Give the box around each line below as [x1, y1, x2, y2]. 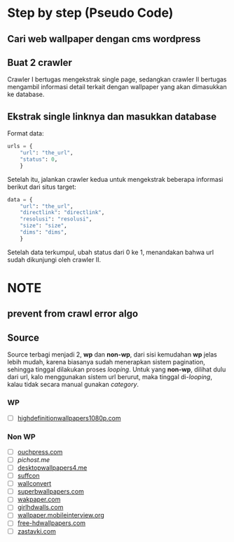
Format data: [7, 129, 44, 138]
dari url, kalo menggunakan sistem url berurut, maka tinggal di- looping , [7, 373, 212, 381]
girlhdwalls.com [17, 503, 64, 512]
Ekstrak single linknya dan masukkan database [7, 110, 217, 122]
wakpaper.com [17, 495, 61, 503]
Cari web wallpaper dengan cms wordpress [7, 33, 201, 45]
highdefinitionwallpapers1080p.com [17, 414, 121, 422]
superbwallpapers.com [17, 487, 84, 496]
